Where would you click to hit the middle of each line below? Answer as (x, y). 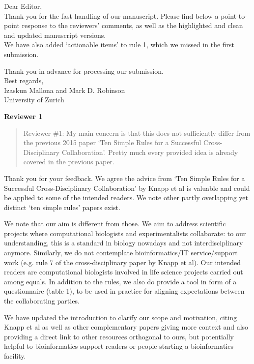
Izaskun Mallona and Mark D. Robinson (65, 90)
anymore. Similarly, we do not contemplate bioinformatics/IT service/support (121, 253)
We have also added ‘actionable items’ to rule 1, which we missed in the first (119, 45)
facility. (15, 356)
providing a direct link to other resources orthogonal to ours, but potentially (119, 336)
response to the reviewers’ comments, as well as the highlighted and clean (132, 25)
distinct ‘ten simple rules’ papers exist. (62, 207)
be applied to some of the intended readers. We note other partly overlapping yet (126, 197)
